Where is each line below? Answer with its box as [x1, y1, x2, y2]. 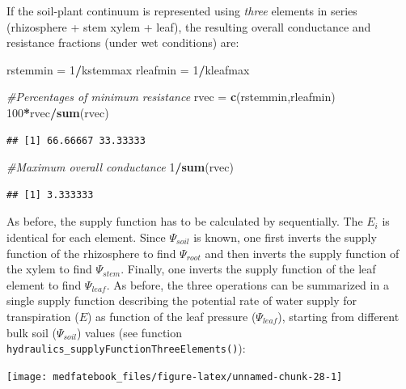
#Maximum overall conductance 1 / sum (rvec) [6, 159, 234, 175]
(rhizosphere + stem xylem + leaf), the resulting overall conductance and [6, 18, 371, 35]
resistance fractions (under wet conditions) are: [6, 34, 239, 51]
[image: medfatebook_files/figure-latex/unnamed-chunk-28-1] [6, 370, 343, 383]
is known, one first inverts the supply [193, 228, 377, 245]
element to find [6, 276, 82, 293]
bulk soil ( [6, 323, 57, 340]
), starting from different [277, 307, 400, 324]
